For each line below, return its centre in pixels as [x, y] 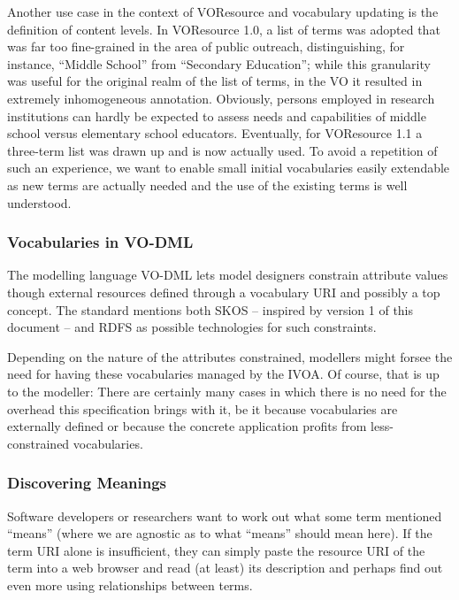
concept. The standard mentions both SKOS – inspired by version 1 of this [210, 309]
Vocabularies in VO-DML [100, 242]
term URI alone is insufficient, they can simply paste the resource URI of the [216, 550]
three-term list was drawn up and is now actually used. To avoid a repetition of [222, 150]
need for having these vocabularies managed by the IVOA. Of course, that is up [223, 374]
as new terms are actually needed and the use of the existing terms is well [207, 185]
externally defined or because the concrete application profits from [187, 426]
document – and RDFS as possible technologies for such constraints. [192, 327]
